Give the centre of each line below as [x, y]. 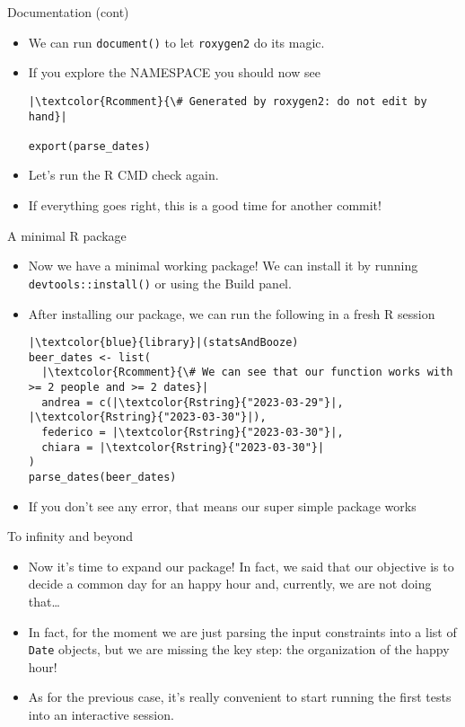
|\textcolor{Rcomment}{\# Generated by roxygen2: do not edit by [228, 101]
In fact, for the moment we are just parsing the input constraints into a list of [242, 631]
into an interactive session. [101, 715]
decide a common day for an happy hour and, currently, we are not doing [230, 584]
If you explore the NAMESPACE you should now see [174, 72]
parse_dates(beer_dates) [102, 477]
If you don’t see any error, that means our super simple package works [222, 505]
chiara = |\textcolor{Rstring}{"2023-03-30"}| [183, 447]
